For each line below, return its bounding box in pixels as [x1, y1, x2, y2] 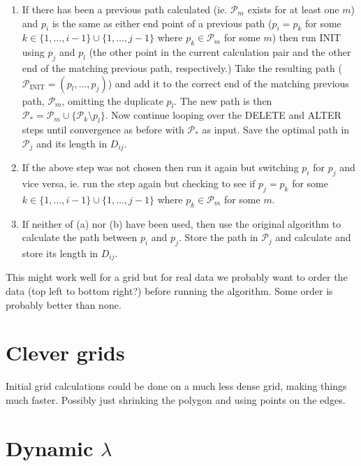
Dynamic [6, 433, 94, 462]
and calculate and [275, 230, 351, 245]
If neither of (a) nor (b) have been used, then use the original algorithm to [22, 216, 341, 231]
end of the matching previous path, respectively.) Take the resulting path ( [22, 60, 342, 75]
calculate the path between [22, 230, 138, 245]
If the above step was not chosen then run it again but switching [22, 160, 299, 175]
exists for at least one [247, 2, 339, 16]
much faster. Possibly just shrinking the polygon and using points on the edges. [6, 392, 346, 407]
